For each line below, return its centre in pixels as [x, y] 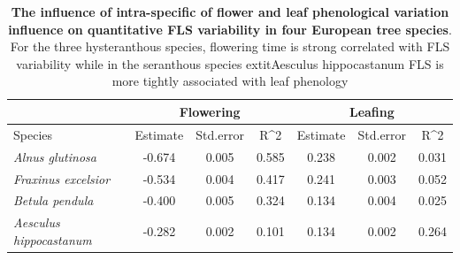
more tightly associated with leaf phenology [230, 81]
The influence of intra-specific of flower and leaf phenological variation [230, 11]
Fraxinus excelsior [62, 178]
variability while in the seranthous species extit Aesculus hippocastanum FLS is [230, 63]
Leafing [372, 111]
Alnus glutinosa [55, 156]
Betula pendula [54, 200]
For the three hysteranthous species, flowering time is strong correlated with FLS [230, 46]
